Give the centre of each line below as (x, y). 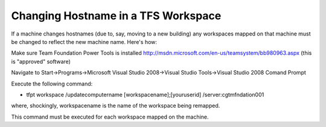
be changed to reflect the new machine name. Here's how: (84, 42)
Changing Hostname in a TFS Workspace (116, 16)
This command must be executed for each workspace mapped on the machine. (110, 117)
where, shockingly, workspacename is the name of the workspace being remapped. (116, 106)
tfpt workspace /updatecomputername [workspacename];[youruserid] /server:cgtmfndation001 (145, 94)
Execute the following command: (52, 84)
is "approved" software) (41, 61)
